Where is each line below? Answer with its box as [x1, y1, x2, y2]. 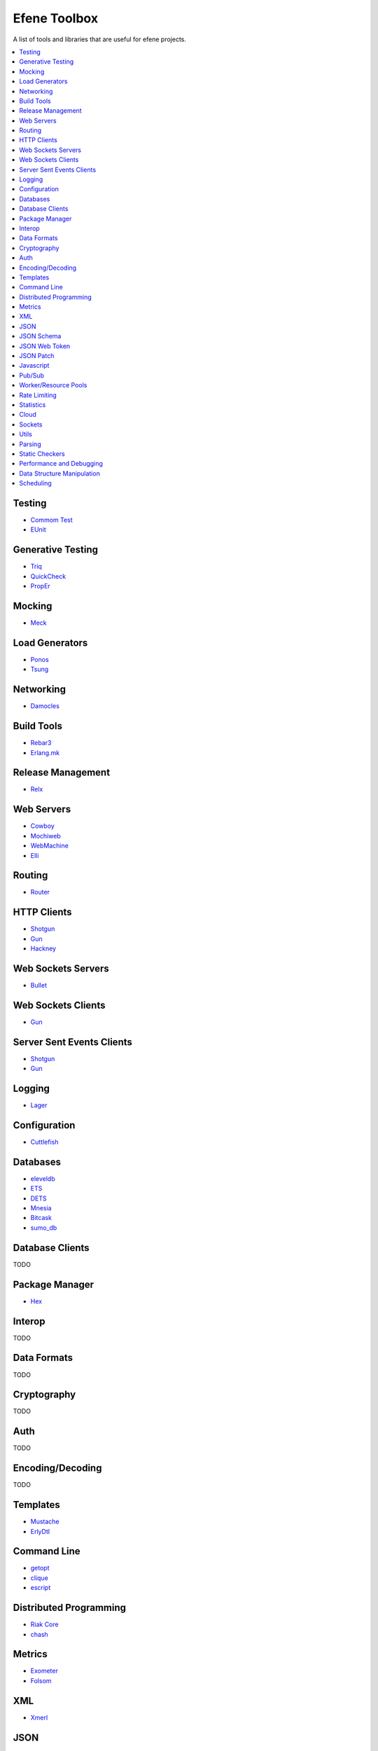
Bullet [30, 981, 47, 989]
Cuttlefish [30, 1138, 59, 1147]
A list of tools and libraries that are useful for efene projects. [13, 35, 187, 43]
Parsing [19, 440, 41, 448]
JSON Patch [19, 352, 55, 360]
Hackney [30, 944, 56, 953]
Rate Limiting [19, 391, 57, 399]
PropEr [30, 582, 50, 590]
